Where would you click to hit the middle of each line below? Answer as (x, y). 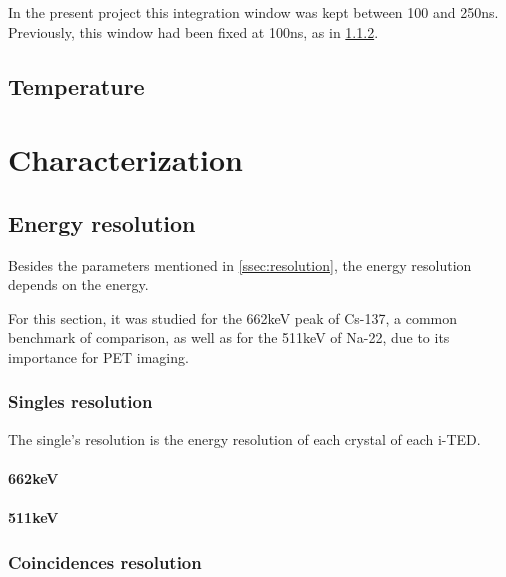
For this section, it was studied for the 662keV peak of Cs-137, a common (233, 317)
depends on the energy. (78, 284)
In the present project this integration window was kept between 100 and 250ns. (253, 12)
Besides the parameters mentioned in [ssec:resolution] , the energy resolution (240, 264)
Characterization (125, 159)
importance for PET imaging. (98, 356)
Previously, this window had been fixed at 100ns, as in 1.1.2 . (193, 31)
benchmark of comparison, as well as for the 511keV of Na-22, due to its (229, 337)
